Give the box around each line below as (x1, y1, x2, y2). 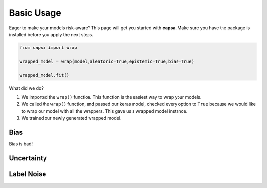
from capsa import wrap (19, 45, 78, 50)
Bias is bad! (9, 141, 33, 147)
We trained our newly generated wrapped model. (21, 115, 122, 121)
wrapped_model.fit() (19, 72, 69, 78)
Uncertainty (9, 154, 47, 162)
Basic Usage (9, 7, 61, 18)
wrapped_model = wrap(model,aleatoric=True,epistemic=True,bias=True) (19, 58, 195, 64)
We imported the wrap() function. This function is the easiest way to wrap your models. (21, 94, 202, 100)
